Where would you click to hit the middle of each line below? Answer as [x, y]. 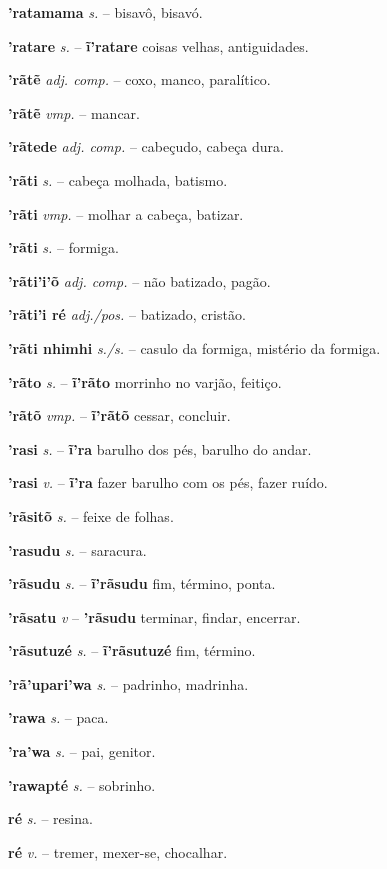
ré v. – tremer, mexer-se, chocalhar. [118, 851]
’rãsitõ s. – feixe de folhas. [91, 515]
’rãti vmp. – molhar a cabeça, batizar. [126, 213]
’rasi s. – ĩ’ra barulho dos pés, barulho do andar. [160, 448]
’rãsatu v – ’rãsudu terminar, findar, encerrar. [154, 616]
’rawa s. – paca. [58, 717]
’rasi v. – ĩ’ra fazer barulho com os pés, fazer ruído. [168, 482]
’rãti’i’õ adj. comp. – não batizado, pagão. [139, 280]
